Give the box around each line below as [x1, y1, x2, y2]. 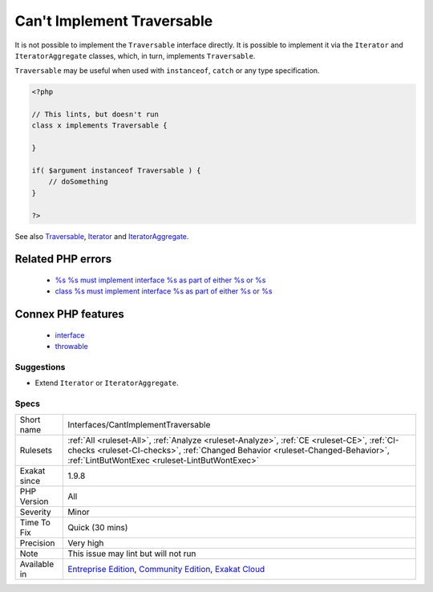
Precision [19, 537, 55, 549]
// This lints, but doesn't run [31, 110, 160, 120]
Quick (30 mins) [67, 522, 128, 533]
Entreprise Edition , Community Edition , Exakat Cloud [67, 564, 265, 575]
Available [19, 558, 55, 570]
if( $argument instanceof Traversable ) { [31, 166, 201, 176]
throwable [55, 342, 88, 351]
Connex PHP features [14, 307, 124, 321]
